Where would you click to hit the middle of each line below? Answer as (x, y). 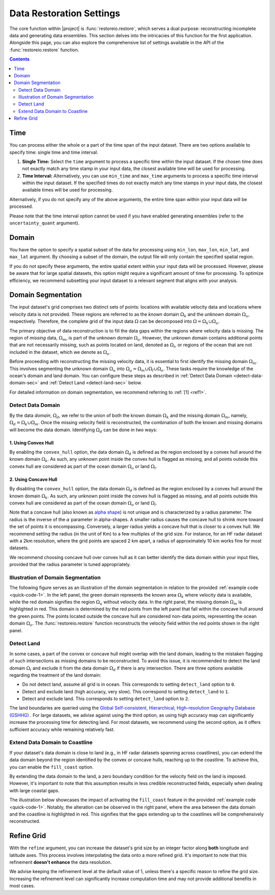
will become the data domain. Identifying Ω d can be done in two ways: (83, 430)
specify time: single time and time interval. (54, 152)
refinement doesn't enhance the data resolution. (61, 862)
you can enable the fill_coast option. (51, 767)
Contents (20, 59)
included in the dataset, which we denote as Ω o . (60, 353)
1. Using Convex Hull (32, 442)
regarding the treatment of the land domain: (55, 675)
